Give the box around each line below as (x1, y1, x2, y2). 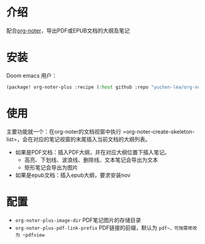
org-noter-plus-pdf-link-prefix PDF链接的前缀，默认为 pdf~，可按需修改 (15, 224, 197, 231)
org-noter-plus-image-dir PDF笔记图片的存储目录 (15, 216, 142, 223)
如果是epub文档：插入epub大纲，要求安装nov (15, 171, 131, 179)
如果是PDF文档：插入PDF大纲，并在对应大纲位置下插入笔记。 (15, 148, 170, 156)
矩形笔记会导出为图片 (24, 163, 78, 171)
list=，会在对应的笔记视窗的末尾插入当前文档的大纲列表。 (6, 135, 151, 143)
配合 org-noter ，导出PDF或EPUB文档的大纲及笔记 (6, 27, 130, 34)
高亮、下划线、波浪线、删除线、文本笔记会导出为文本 (24, 156, 159, 163)
